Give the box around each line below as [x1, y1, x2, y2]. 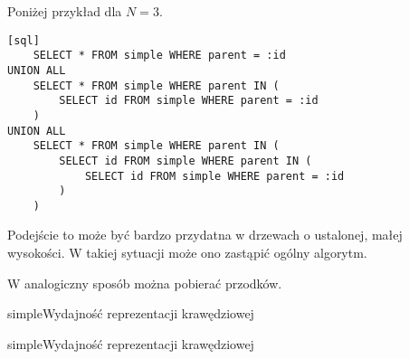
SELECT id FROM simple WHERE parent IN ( [59, 154, 312, 167]
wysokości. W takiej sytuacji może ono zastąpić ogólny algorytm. [7, 243, 367, 262]
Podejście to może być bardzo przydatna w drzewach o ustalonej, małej [7, 225, 403, 244]
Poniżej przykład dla [7, 2, 122, 20]
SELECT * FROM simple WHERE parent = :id [33, 49, 286, 62]
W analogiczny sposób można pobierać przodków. [7, 273, 282, 292]
